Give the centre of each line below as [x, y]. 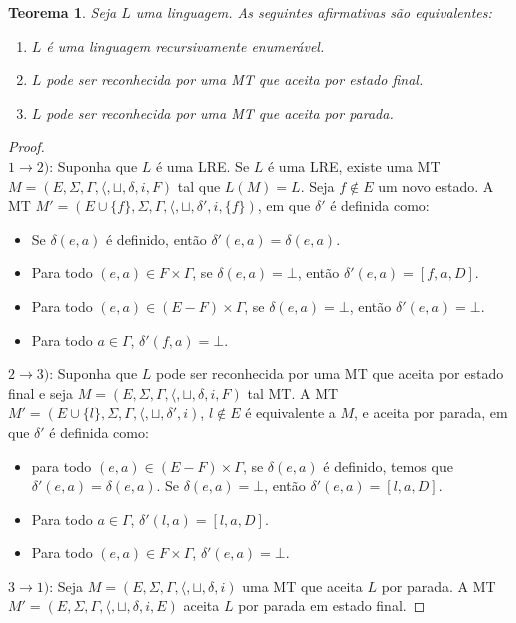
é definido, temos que [388, 465]
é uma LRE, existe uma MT [354, 165]
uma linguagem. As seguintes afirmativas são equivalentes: [313, 12]
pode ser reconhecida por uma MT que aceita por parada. [220, 112]
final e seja [41, 392]
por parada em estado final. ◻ [332, 605]
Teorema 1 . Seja [62, 12]
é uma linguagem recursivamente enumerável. [185, 45]
